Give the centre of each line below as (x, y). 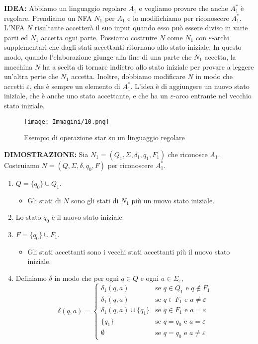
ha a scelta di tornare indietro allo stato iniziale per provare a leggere (148, 66)
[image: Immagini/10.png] (67, 122)
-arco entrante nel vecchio (213, 96)
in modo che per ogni (86, 278)
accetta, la (220, 56)
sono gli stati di (95, 200)
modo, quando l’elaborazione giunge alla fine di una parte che (98, 56)
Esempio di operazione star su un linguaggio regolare (104, 137)
